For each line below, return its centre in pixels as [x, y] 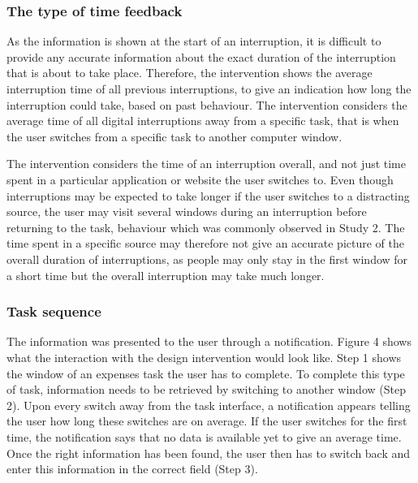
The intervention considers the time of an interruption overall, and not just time [207, 164]
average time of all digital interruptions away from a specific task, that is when [203, 121]
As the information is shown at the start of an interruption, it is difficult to [194, 41]
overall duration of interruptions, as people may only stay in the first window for [207, 259]
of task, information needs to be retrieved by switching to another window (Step [206, 389]
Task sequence [54, 311]
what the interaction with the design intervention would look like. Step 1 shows [204, 357]
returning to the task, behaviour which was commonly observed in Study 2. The [206, 227]
